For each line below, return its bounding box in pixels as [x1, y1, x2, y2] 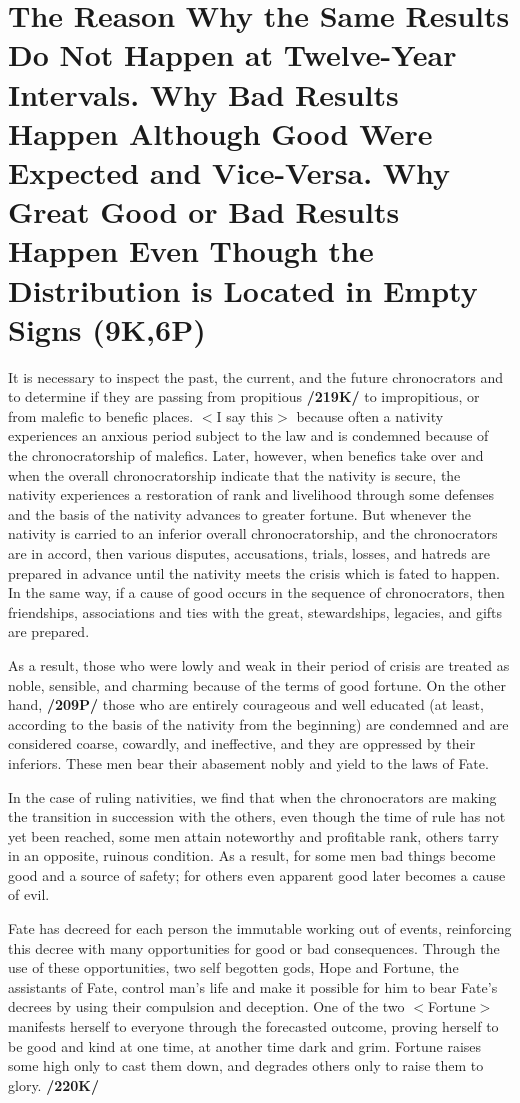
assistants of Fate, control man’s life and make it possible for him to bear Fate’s [8, 976, 498, 997]
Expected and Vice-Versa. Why [8, 151, 451, 192]
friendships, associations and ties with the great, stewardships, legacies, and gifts [8, 601, 503, 622]
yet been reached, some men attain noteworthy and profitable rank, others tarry [8, 825, 499, 846]
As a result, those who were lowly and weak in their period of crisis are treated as [8, 654, 510, 675]
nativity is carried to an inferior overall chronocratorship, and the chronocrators [8, 523, 498, 544]
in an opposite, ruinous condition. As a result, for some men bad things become [8, 845, 496, 866]
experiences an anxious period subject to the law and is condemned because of [8, 425, 489, 446]
